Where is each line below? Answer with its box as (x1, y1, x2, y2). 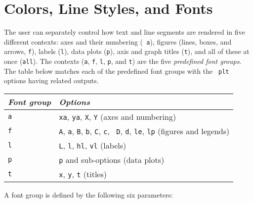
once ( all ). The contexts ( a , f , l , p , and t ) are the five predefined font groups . (4, 56, 242, 66)
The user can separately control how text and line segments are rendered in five (4, 27, 245, 37)
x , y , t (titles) (59, 168, 107, 180)
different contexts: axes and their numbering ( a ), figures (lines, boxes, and (4, 36, 232, 47)
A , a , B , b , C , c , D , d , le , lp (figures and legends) (59, 125, 230, 137)
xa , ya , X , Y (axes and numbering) (59, 110, 176, 122)
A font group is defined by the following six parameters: (4, 189, 173, 200)
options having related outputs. (4, 75, 99, 86)
